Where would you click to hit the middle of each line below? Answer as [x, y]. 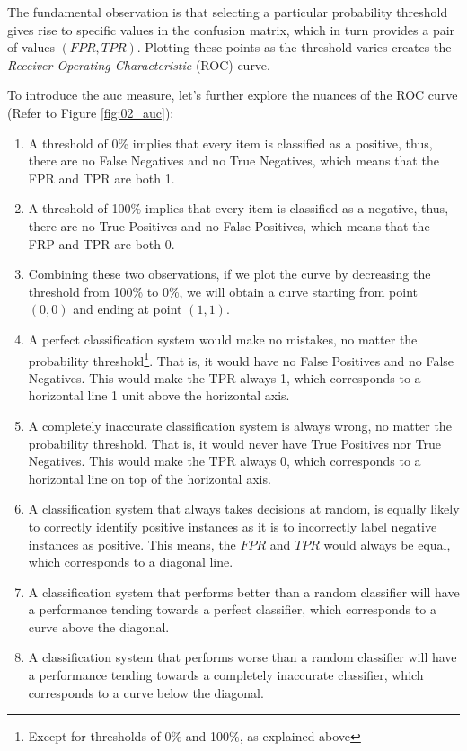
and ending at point [128, 309]
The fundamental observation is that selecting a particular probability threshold [228, 12]
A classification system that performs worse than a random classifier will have [242, 657]
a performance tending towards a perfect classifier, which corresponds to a [232, 609]
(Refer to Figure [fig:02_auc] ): [91, 112]
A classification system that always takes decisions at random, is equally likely [244, 509]
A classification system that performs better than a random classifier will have [244, 591]
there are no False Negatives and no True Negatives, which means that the [233, 161]
